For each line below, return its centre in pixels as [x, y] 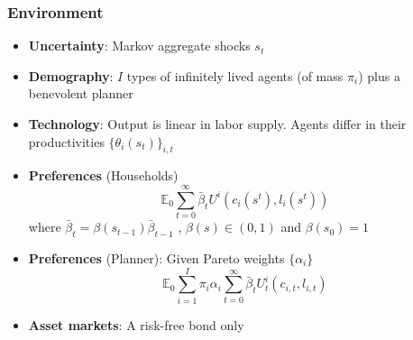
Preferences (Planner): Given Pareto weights [156, 257]
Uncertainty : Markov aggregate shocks [139, 46]
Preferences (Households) [103, 175]
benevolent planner [81, 93]
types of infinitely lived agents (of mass [235, 75]
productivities [66, 141]
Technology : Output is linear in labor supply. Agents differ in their [217, 124]
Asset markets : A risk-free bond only [136, 324]
